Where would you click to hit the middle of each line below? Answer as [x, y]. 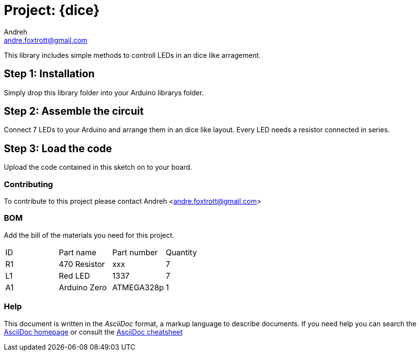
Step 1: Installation [49, 74]
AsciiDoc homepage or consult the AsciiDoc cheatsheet [93, 332]
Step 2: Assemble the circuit [74, 111]
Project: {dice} [52, 10]
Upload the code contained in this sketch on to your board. [98, 167]
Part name [78, 252]
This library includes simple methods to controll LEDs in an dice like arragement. [132, 55]
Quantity [181, 252]
